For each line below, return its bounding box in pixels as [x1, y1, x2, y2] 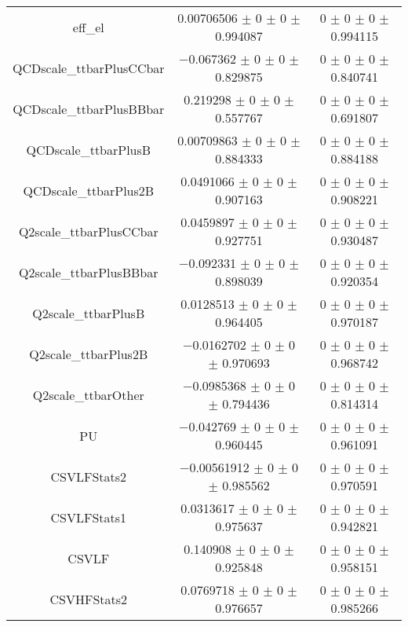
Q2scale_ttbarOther [32, 385, 144, 404]
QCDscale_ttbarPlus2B [23, 181, 155, 200]
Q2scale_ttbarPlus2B [29, 344, 148, 363]
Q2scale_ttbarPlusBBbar [19, 262, 158, 281]
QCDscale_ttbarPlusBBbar [13, 99, 165, 118]
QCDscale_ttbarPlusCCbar [13, 58, 165, 77]
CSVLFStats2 [50, 467, 127, 486]
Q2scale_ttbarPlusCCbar [18, 222, 158, 240]
